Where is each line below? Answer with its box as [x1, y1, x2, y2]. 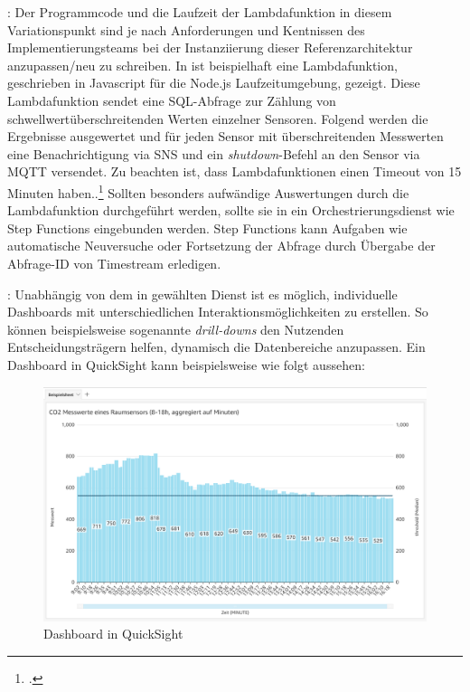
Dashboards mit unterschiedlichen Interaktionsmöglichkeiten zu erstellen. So [7, 302, 428, 321]
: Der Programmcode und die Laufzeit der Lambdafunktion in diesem [7, 3, 392, 21]
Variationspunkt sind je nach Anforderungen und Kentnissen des [7, 20, 365, 39]
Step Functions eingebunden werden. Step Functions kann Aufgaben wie [7, 218, 408, 237]
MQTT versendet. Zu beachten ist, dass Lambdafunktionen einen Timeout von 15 [7, 162, 462, 181]
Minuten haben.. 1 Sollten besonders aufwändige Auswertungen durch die [7, 180, 409, 202]
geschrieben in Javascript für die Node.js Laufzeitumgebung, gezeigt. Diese [7, 73, 420, 92]
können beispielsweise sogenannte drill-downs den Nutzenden [7, 319, 344, 338]
